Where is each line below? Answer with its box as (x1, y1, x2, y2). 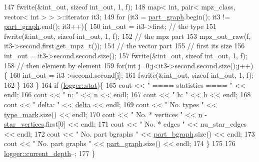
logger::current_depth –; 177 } (4, 148, 95, 158)
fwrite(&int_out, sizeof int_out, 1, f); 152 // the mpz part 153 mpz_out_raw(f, (4, 30, 251, 41)
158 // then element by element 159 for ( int (4, 60, 136, 70)
